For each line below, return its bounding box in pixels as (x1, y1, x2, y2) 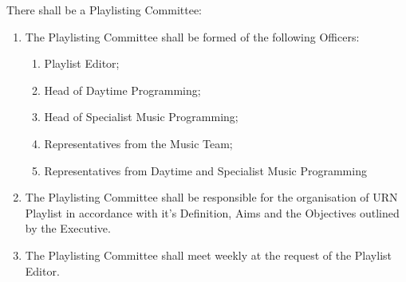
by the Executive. (25, 220, 111, 237)
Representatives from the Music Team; (44, 135, 233, 151)
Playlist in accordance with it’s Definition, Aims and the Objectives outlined (25, 204, 400, 221)
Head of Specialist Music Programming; (44, 108, 238, 125)
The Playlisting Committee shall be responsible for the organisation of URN (25, 189, 398, 206)
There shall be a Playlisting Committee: (6, 2, 202, 18)
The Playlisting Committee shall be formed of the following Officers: (25, 28, 360, 45)
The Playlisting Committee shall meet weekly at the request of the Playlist (25, 246, 392, 263)
